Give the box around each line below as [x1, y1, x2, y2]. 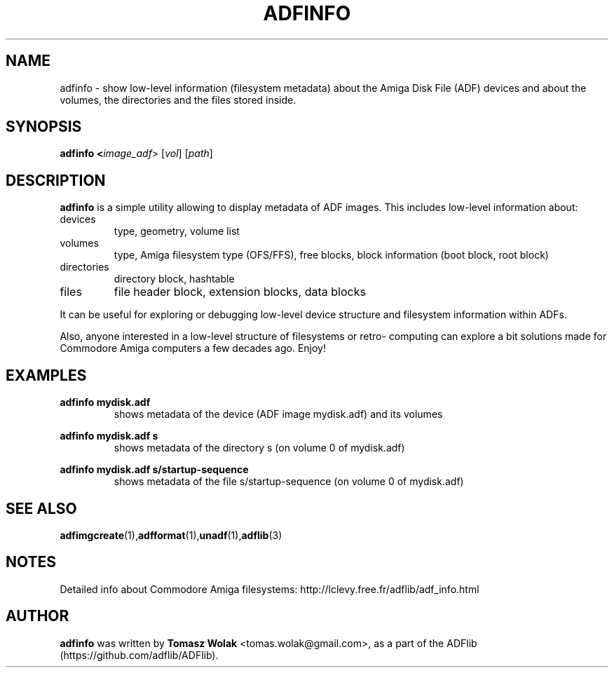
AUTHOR [6, 607, 69, 625]
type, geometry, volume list [114, 225, 240, 238]
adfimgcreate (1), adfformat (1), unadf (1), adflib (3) [60, 529, 282, 541]
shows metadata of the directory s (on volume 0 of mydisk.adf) [114, 442, 405, 454]
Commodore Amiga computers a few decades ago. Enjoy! [60, 342, 327, 355]
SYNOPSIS [6, 118, 82, 136]
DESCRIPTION [6, 171, 106, 189]
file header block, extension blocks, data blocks [114, 285, 366, 299]
